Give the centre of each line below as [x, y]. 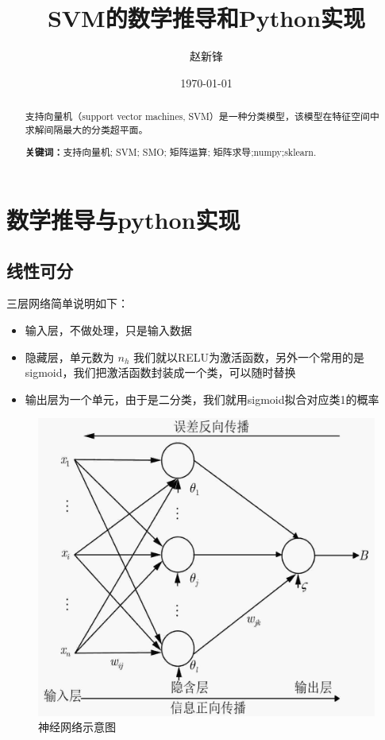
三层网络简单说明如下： [67, 303]
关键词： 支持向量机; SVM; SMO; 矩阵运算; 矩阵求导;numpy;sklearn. [171, 153]
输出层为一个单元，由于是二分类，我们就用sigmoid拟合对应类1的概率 [202, 399]
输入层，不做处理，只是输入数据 [108, 329]
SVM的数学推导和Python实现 [206, 18]
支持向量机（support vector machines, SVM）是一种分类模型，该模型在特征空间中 [202, 116]
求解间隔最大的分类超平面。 [87, 129]
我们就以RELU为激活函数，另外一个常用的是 [249, 356]
